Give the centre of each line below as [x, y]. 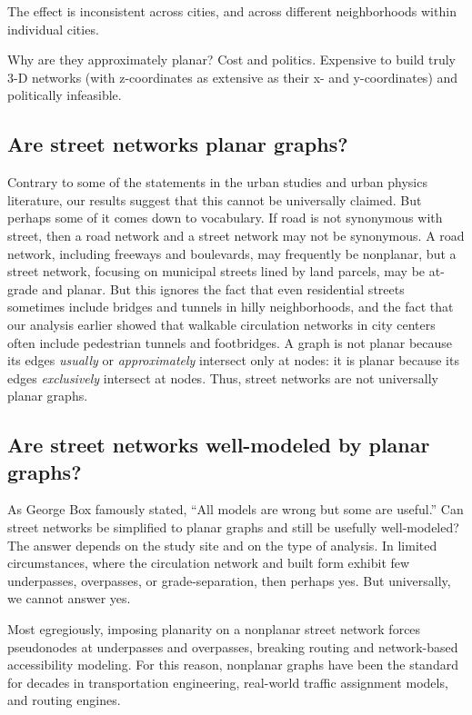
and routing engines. [64, 700]
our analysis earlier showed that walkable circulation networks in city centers [221, 324]
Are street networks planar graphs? [178, 144]
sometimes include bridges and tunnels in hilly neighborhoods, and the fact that [231, 307]
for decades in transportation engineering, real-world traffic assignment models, [228, 682]
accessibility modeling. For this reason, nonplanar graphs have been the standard [233, 665]
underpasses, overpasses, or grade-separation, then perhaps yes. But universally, [229, 580]
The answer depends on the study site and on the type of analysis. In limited [222, 545]
